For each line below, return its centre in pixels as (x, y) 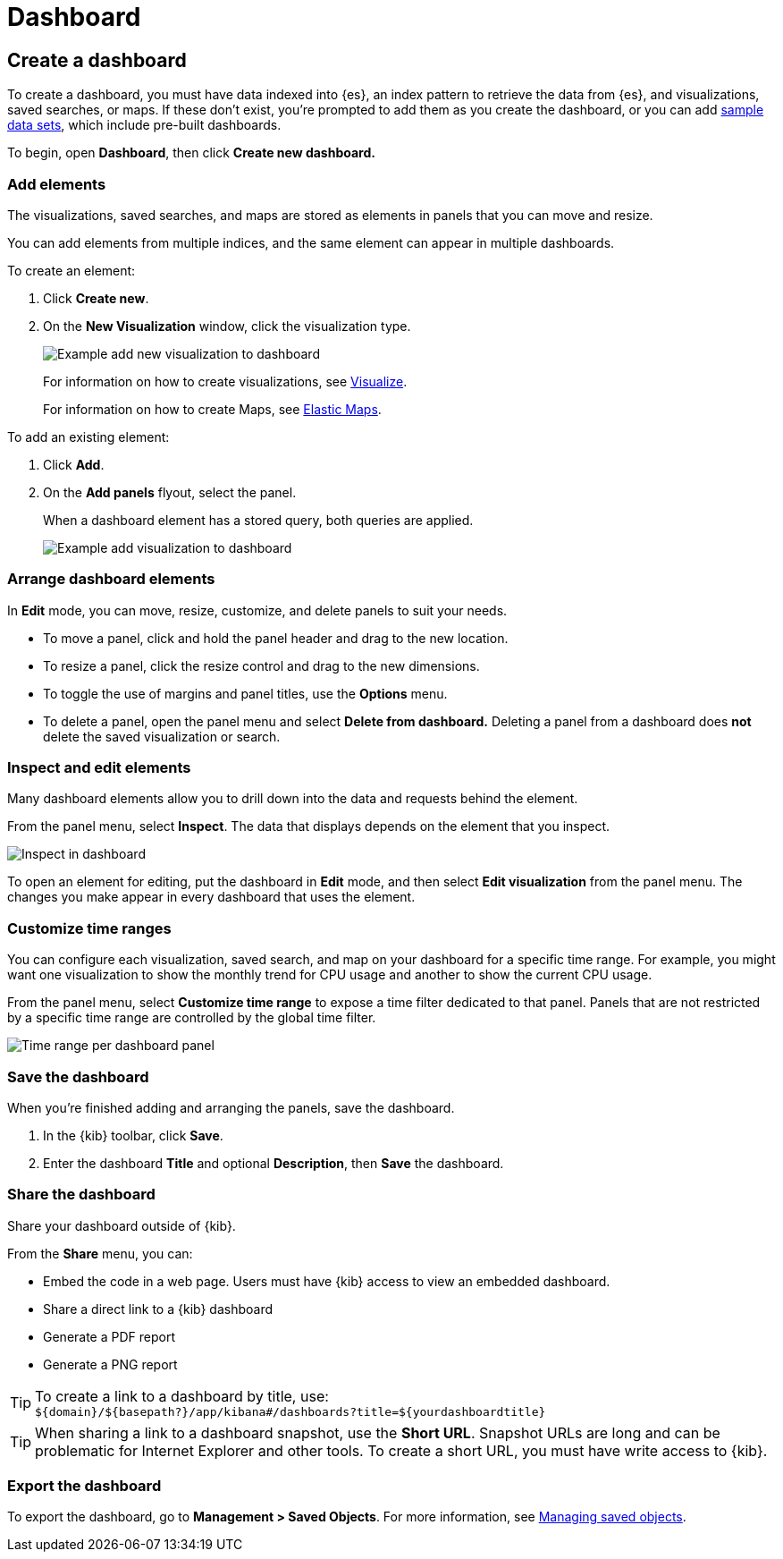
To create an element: (72, 270)
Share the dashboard (81, 1195)
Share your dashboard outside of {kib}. (122, 1225)
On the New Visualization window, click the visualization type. (227, 326)
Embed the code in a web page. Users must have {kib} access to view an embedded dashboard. (327, 1281)
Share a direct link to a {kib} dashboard (158, 1309)
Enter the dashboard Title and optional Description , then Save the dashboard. (274, 1163)
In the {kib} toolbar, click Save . (133, 1135)
